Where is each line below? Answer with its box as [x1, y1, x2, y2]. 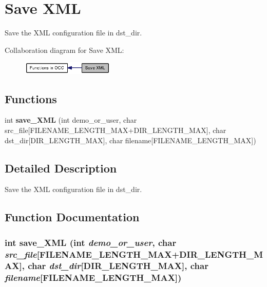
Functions [5, 90, 57, 106]
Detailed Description [5, 160, 117, 176]
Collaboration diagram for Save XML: [5, 44, 124, 55]
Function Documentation [5, 209, 140, 225]
